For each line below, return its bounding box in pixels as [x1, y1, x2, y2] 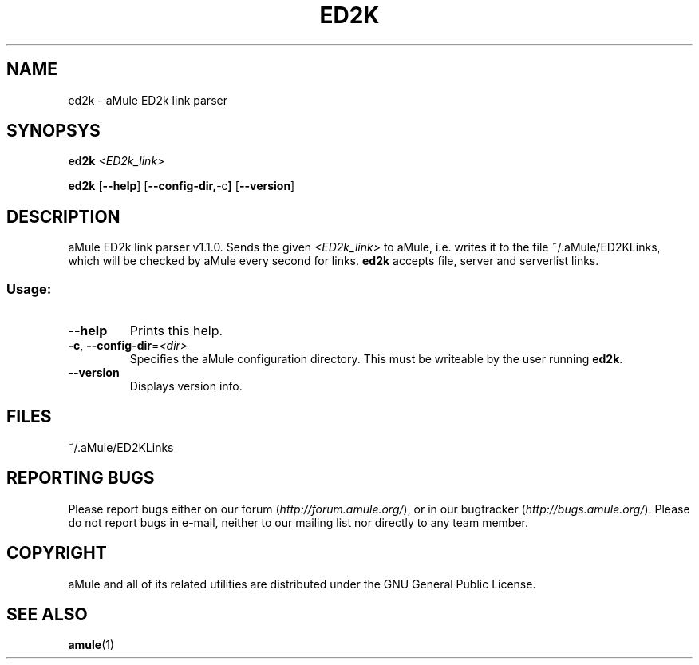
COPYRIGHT [6, 543, 107, 564]
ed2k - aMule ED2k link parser [68, 93, 227, 107]
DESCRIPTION [6, 206, 120, 227]
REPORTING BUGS [6, 468, 155, 489]
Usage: [6, 280, 52, 297]
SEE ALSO [6, 604, 88, 624]
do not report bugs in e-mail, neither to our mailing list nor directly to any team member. [68, 515, 529, 529]
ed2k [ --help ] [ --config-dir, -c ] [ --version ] [68, 179, 295, 193]
